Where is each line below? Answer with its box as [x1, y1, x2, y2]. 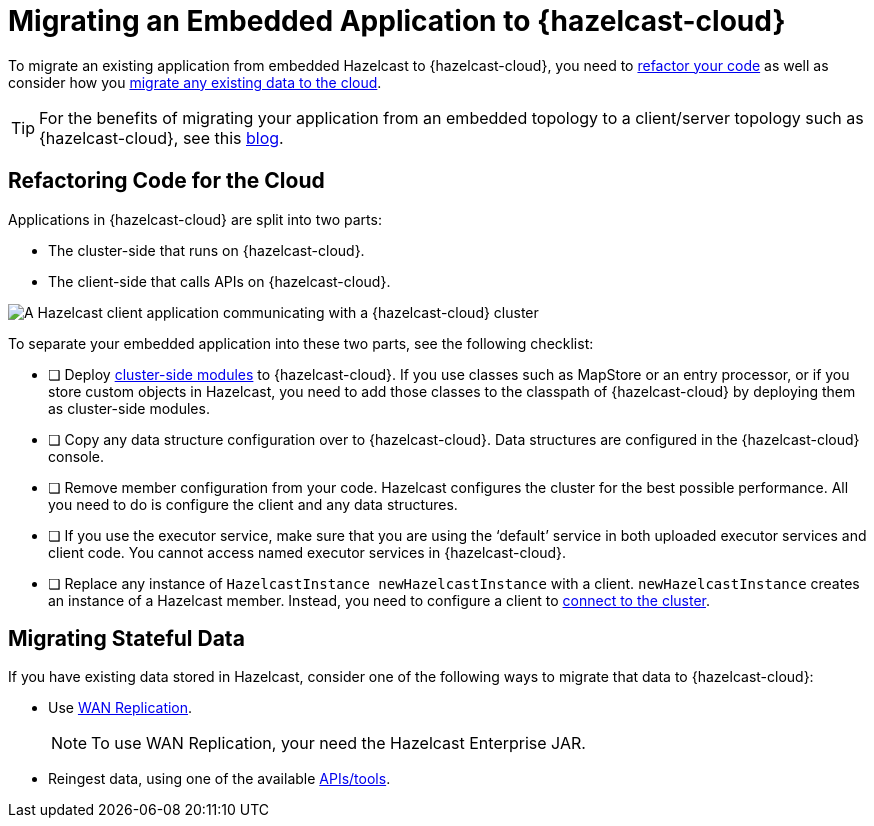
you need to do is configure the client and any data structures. [48, 495, 458, 513]
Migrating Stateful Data [8, 626, 245, 652]
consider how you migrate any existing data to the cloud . [8, 73, 382, 91]
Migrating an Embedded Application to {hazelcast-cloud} [8, 4, 786, 38]
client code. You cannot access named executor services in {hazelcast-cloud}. [48, 543, 567, 561]
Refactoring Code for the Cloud [8, 168, 325, 194]
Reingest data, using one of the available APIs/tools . [48, 770, 391, 788]
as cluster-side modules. [48, 399, 210, 417]
